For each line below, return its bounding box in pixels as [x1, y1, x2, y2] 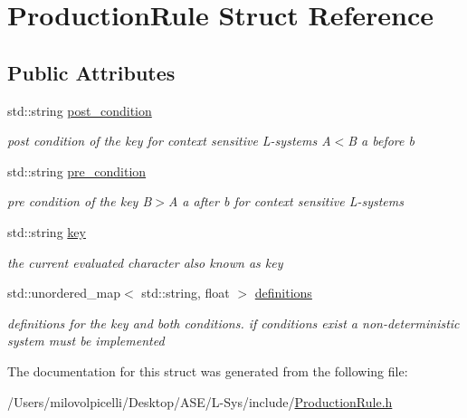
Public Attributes [7, 58, 176, 86]
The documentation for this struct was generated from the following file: [7, 361, 408, 380]
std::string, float [141, 283, 230, 302]
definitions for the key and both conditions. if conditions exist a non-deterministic [7, 313, 460, 332]
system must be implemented [7, 331, 165, 350]
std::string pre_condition [7, 161, 147, 180]
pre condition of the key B [7, 192, 152, 211]
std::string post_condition [7, 100, 152, 119]
